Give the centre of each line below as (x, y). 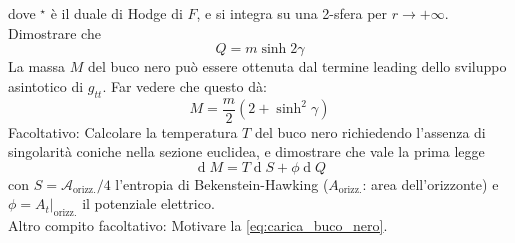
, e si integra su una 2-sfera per (292, 13)
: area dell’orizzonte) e (430, 183)
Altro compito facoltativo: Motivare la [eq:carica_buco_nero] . (198, 225)
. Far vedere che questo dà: (184, 85)
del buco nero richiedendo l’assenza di (370, 131)
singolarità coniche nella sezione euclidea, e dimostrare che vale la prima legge (246, 151)
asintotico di (46, 85)
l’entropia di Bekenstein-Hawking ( (222, 183)
